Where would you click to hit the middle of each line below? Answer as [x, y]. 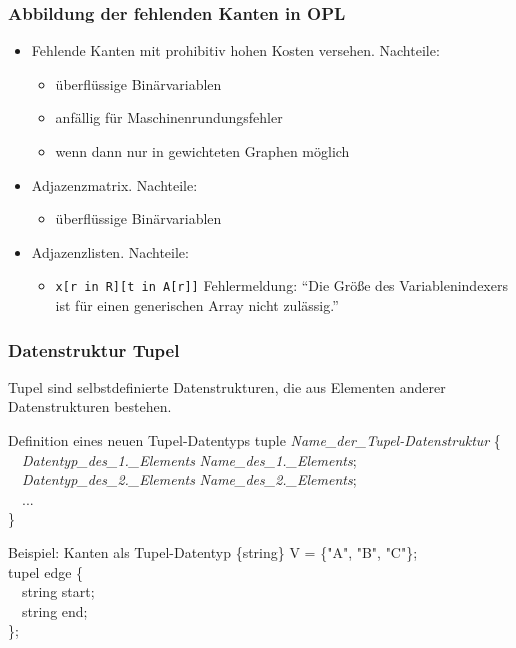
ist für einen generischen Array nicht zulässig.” [197, 305]
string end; [54, 610]
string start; [58, 591]
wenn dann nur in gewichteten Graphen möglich [202, 151]
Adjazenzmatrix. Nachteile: [114, 184]
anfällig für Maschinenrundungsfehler [169, 117]
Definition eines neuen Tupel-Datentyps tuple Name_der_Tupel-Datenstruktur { [254, 440]
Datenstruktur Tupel [94, 349]
